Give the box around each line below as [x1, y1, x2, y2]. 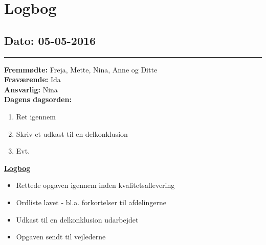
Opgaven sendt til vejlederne [16, 231, 106, 242]
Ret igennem [16, 111, 56, 121]
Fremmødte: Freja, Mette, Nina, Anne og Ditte [4, 64, 158, 75]
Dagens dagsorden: [4, 94, 72, 105]
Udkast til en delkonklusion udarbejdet [16, 214, 139, 225]
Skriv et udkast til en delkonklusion [16, 128, 128, 139]
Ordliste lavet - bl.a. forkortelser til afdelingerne [16, 197, 166, 207]
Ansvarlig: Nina [4, 84, 58, 94]
